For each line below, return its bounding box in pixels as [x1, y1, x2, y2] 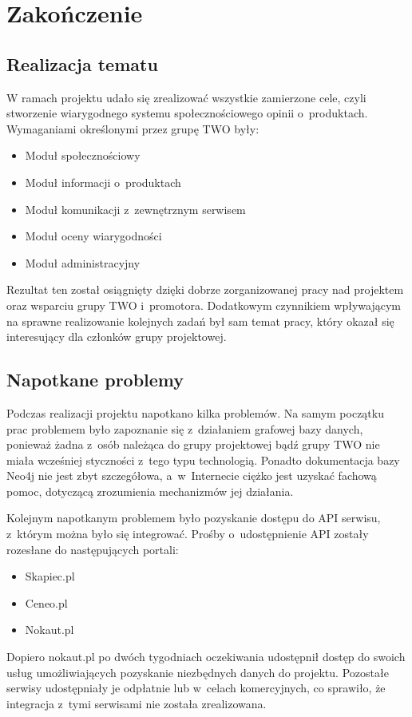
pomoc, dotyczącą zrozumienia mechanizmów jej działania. [6, 482, 294, 499]
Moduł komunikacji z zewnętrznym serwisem [25, 200, 246, 217]
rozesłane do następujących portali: [6, 541, 179, 557]
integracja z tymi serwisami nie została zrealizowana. [6, 695, 267, 711]
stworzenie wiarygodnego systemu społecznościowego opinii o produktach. [6, 105, 368, 121]
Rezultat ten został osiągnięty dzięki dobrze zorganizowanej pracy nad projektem [6, 281, 404, 298]
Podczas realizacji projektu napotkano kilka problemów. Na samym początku [6, 404, 384, 421]
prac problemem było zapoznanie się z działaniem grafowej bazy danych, [6, 420, 363, 437]
